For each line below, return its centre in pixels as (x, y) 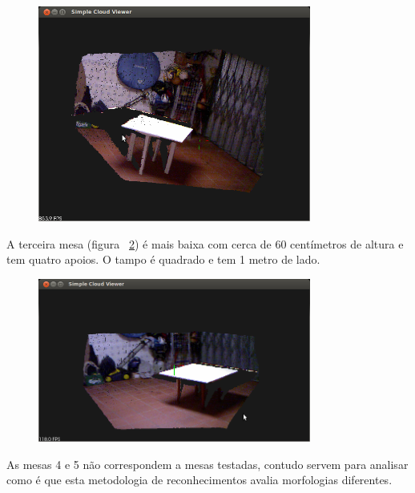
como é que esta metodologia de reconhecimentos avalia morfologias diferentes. (199, 480)
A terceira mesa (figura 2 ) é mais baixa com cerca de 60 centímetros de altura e (205, 243)
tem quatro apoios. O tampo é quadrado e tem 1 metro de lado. (163, 259)
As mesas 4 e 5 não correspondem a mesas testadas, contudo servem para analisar (207, 464)
